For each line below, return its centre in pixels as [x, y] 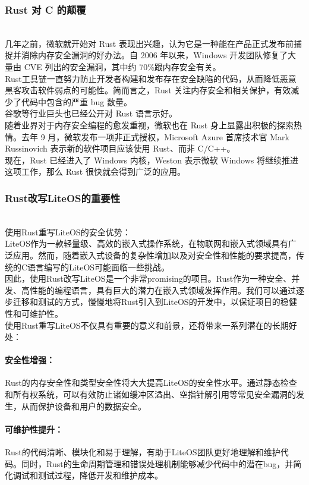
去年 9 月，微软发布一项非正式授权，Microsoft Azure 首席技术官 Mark [155, 136]
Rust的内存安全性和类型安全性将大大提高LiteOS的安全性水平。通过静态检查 [151, 382]
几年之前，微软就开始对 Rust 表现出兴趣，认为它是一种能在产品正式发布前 [149, 43]
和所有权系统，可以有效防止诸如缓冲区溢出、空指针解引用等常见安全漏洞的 [150, 394]
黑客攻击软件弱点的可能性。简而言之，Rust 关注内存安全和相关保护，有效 [148, 90]
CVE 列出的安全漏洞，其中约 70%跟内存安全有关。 [122, 67]
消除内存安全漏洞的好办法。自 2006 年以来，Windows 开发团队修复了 [154, 55]
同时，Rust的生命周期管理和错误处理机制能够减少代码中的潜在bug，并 [157, 463]
